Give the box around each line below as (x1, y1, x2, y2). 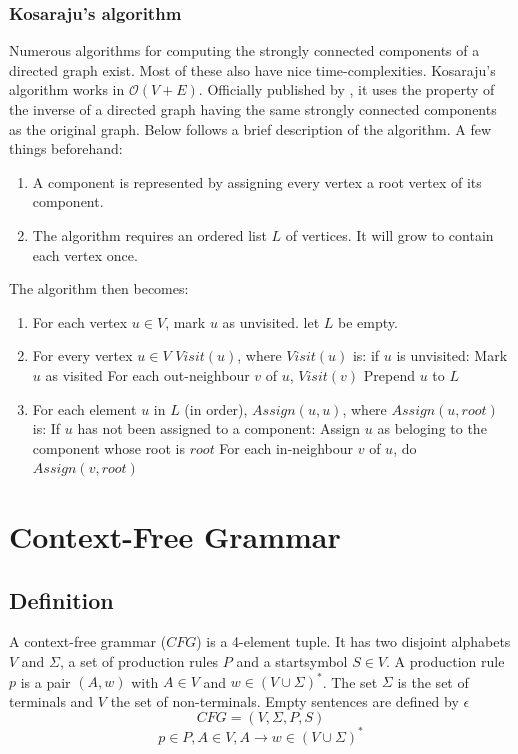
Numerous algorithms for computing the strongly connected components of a (9, 40, 480, 61)
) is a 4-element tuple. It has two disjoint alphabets (196, 631, 511, 652)
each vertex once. (32, 244, 138, 265)
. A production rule (386, 651, 505, 672)
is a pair (20, 671, 71, 692)
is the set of (397, 671, 469, 692)
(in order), (184, 398, 248, 419)
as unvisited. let (222, 311, 320, 332)
